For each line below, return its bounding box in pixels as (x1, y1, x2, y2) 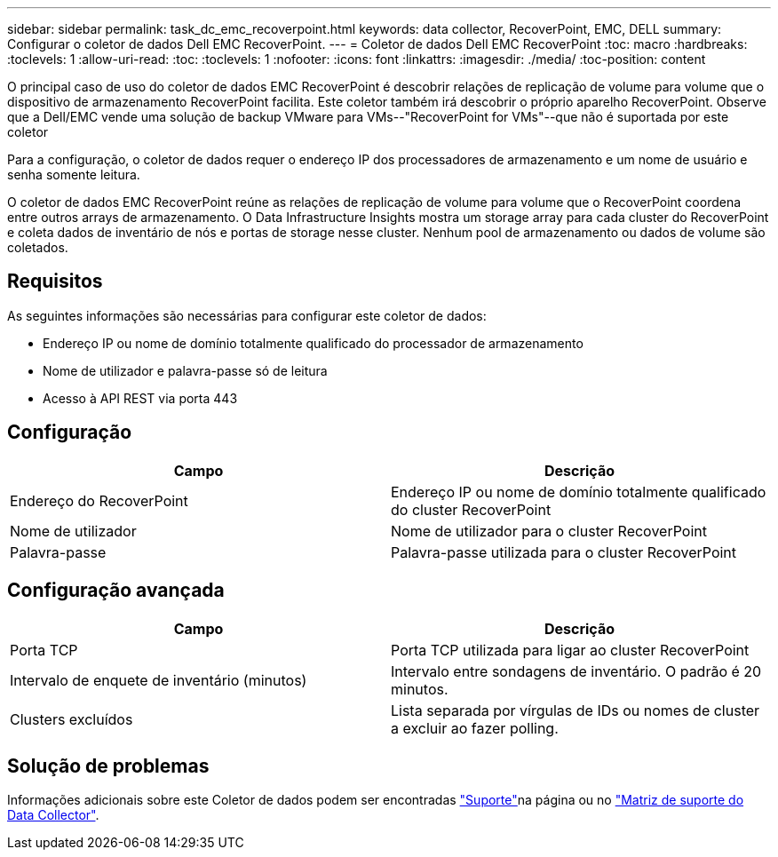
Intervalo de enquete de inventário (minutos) (10, 671, 307, 689)
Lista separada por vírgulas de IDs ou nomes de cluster (391, 701, 760, 719)
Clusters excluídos (10, 710, 133, 728)
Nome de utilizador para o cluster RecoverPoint (391, 521, 707, 540)
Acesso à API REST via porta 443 (43, 390, 238, 406)
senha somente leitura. (7, 167, 140, 182)
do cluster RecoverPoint (391, 500, 552, 519)
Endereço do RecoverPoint (10, 491, 188, 510)
